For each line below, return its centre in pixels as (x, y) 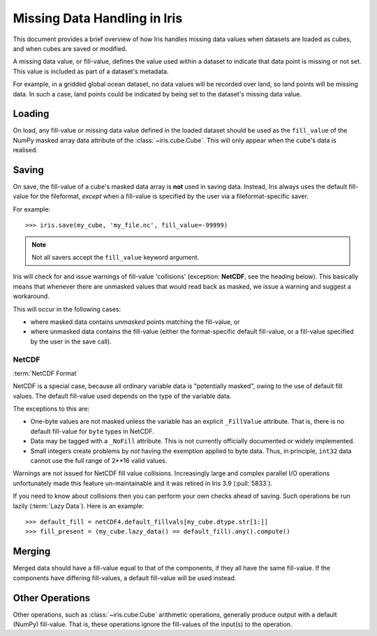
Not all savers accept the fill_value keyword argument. (116, 258)
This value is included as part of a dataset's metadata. (91, 71)
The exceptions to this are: (51, 409)
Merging (32, 552)
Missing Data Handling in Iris (98, 18)
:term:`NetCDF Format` (46, 373)
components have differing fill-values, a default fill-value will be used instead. (125, 578)
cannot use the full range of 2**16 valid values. (99, 461)
